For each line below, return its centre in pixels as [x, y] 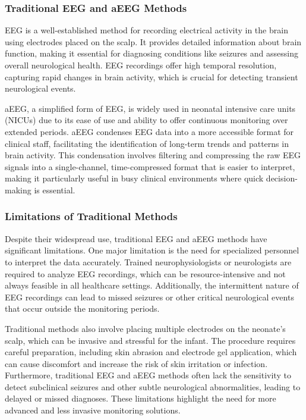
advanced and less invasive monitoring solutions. [93, 410]
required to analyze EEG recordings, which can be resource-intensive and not [145, 273]
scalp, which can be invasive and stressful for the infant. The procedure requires [150, 340]
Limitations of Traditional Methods [91, 216]
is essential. [55, 189]
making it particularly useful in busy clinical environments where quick [134, 178]
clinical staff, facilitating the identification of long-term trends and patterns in [147, 143]
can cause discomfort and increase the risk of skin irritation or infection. [136, 363]
